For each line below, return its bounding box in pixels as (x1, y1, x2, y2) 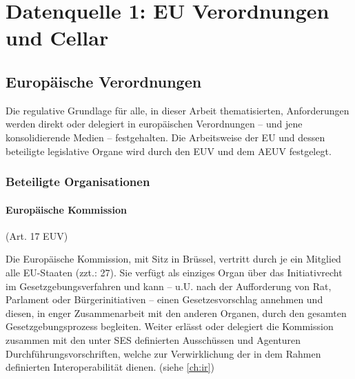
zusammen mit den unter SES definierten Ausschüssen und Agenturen (6, 332, 301, 347)
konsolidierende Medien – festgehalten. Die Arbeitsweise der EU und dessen (6, 130, 325, 144)
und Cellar (6, 23, 109, 52)
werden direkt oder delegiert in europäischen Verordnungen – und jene (6, 116, 303, 131)
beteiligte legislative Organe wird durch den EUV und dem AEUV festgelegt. (6, 143, 332, 158)
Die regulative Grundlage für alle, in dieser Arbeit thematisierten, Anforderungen (6, 103, 349, 117)
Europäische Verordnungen (6, 70, 202, 92)
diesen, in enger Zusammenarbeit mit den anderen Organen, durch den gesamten (6, 305, 347, 320)
